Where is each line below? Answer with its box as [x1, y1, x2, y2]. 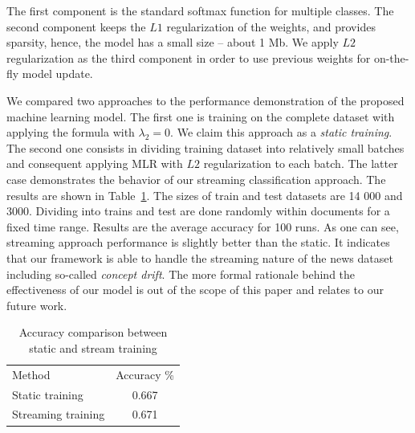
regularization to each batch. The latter [203, 155, 398, 172]
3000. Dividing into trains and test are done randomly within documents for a [6, 202, 390, 219]
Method [12, 366, 51, 382]
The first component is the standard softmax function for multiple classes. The [6, 2, 394, 18]
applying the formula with [6, 124, 135, 141]
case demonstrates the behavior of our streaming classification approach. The [6, 170, 386, 187]
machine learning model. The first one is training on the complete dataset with [6, 108, 395, 125]
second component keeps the [6, 18, 146, 35]
